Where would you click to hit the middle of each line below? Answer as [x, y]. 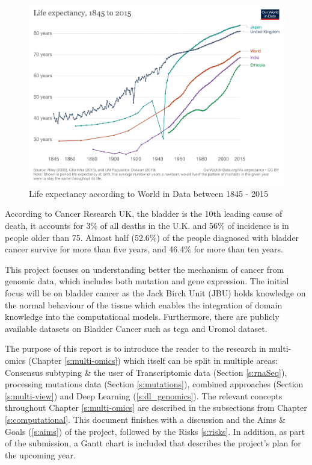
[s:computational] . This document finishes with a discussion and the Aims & [145, 419]
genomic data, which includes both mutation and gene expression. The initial [147, 281]
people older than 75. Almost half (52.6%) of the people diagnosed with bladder [152, 237]
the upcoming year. [40, 454]
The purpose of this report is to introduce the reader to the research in [136, 348]
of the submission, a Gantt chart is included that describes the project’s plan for [153, 443]
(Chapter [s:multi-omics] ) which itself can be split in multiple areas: [153, 360]
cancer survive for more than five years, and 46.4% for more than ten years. [144, 249]
